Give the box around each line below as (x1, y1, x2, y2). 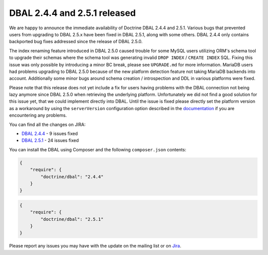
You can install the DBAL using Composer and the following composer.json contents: (9, 146, 186, 152)
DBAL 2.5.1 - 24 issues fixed (21, 137, 79, 143)
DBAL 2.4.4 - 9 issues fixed (21, 130, 78, 136)
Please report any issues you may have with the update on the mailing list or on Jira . (9, 243, 181, 249)
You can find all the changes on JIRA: (9, 122, 86, 127)
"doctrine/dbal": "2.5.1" (40, 216, 104, 222)
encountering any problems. (9, 112, 67, 119)
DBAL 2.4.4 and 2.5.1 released (9, 7, 136, 18)
